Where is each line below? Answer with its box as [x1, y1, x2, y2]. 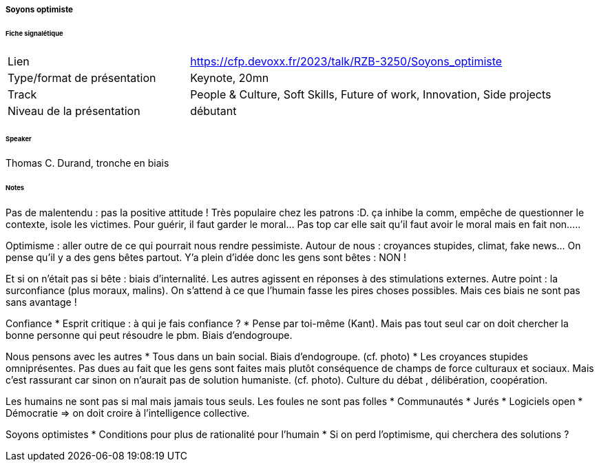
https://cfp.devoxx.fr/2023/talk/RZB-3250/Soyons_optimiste [190, 54, 503, 68]
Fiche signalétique [6, 29, 63, 37]
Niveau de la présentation [8, 103, 140, 118]
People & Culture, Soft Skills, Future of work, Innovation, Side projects [190, 87, 551, 101]
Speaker [6, 134, 32, 143]
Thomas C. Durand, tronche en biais [6, 157, 169, 169]
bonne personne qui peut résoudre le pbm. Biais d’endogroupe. [6, 329, 293, 342]
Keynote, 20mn [190, 70, 269, 85]
